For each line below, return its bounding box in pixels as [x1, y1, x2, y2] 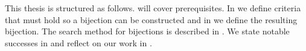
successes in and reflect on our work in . [5, 36, 152, 49]
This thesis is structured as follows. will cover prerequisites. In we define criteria [5, 2, 301, 14]
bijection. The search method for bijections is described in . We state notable [5, 25, 290, 37]
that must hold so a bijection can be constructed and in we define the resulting [5, 13, 298, 26]
